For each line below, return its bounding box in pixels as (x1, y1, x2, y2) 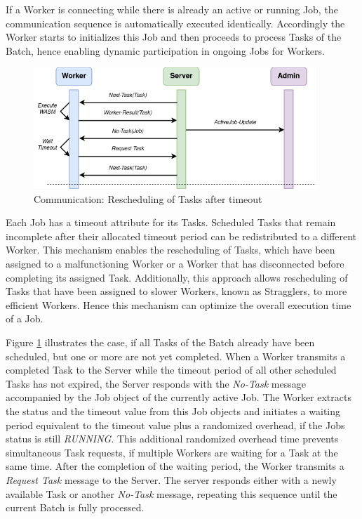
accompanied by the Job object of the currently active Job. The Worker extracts (6, 390, 351, 405)
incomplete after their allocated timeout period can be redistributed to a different (6, 228, 357, 243)
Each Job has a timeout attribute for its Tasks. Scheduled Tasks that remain (6, 215, 336, 230)
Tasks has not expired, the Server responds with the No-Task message (6, 376, 306, 390)
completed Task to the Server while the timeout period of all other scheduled (6, 362, 337, 377)
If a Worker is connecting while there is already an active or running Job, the (6, 2, 338, 16)
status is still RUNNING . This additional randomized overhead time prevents (6, 431, 339, 446)
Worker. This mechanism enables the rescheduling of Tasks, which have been (6, 242, 335, 257)
